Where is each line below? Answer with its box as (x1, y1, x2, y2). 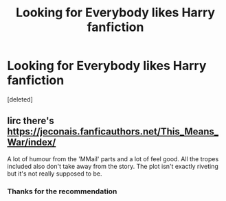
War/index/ (7, 137, 56, 148)
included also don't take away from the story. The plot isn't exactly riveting (7, 162, 218, 170)
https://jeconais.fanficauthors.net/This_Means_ (7, 126, 218, 138)
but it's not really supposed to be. (7, 169, 102, 178)
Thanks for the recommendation (7, 187, 117, 196)
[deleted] (7, 95, 33, 104)
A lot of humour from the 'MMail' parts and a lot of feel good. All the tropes (7, 154, 219, 163)
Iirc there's (7, 115, 55, 127)
